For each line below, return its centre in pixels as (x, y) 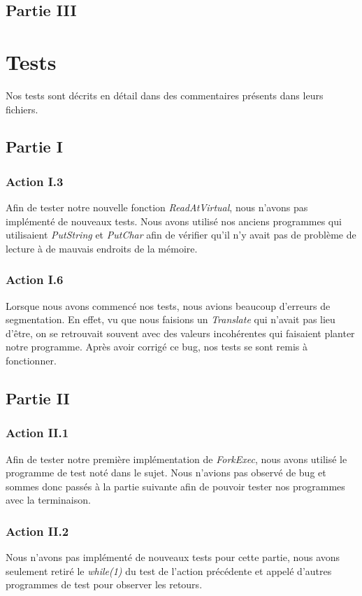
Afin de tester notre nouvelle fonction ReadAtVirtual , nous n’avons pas (157, 207)
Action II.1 (37, 433)
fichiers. (22, 109)
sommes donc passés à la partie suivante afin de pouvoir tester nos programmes (175, 486)
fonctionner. (31, 361)
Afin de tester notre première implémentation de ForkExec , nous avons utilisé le (176, 459)
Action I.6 (35, 279)
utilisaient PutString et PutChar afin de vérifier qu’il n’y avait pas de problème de (181, 235)
